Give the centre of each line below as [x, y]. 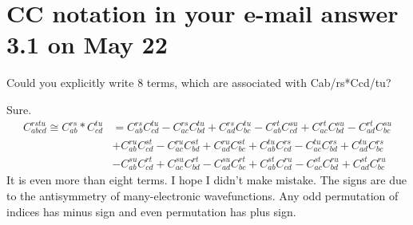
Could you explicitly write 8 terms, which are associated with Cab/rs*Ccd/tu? [199, 83]
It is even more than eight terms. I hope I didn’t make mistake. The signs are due [206, 180]
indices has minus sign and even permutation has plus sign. [151, 211]
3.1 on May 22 [87, 44]
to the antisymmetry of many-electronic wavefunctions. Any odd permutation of [203, 196]
